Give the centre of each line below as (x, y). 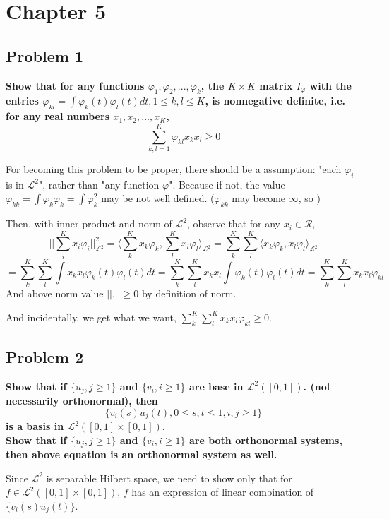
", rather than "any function (99, 184)
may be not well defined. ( (158, 198)
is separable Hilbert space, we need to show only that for (169, 478)
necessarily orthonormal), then (82, 400)
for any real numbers (58, 116)
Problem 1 (44, 55)
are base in (216, 386)
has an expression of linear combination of (223, 492)
